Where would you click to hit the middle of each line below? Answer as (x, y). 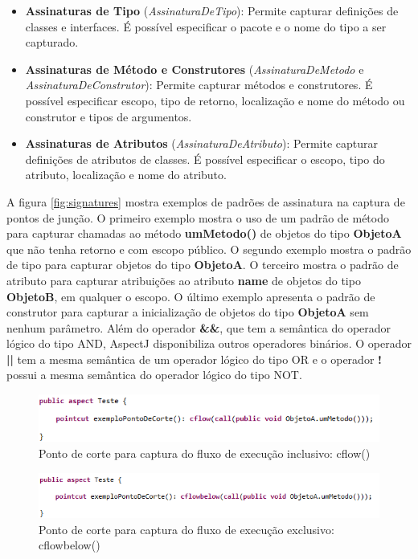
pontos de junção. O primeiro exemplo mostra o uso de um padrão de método (198, 217)
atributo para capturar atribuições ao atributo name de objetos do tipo (184, 280)
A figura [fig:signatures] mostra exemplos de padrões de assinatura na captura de (206, 201)
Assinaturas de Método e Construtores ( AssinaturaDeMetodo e (195, 69)
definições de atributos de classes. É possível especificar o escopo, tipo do (205, 159)
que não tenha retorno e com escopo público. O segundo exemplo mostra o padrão (209, 249)
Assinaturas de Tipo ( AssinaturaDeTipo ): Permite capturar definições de (212, 10)
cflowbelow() (70, 545)
